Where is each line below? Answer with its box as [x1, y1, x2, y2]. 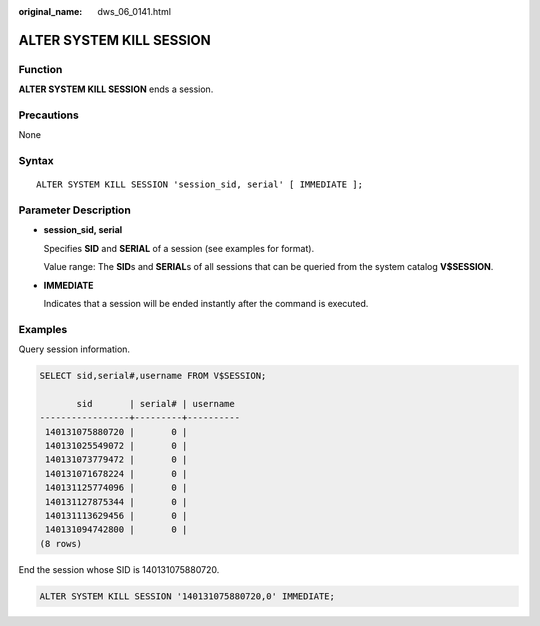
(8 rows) [39, 538, 83, 549]
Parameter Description [18, 203, 132, 217]
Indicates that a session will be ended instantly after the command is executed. [43, 297, 369, 309]
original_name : [18, 6, 83, 17]
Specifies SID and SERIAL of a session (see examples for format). [43, 242, 315, 254]
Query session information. [18, 343, 130, 355]
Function [18, 62, 63, 76]
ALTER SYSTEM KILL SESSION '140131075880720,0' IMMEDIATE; [39, 590, 335, 602]
